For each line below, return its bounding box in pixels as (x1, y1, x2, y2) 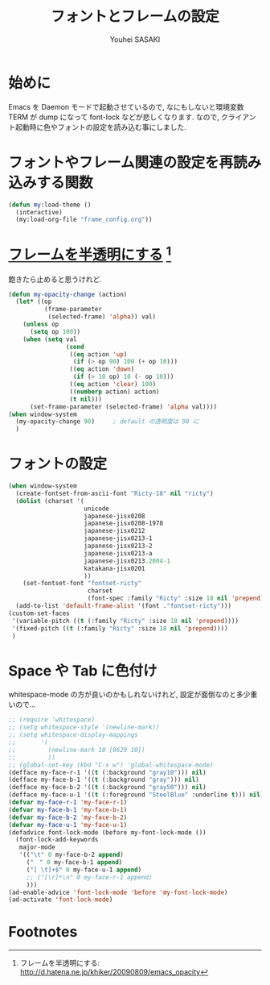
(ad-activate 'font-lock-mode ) (8, 896, 113, 904)
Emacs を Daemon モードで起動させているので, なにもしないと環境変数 (8, 102, 244, 111)
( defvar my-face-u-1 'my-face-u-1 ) (8, 821, 128, 829)
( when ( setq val (22, 335, 78, 343)
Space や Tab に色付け (8, 662, 158, 680)
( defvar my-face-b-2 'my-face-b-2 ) (8, 813, 128, 821)
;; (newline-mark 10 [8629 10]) (8, 746, 146, 754)
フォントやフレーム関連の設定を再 (8, 153, 234, 172)
